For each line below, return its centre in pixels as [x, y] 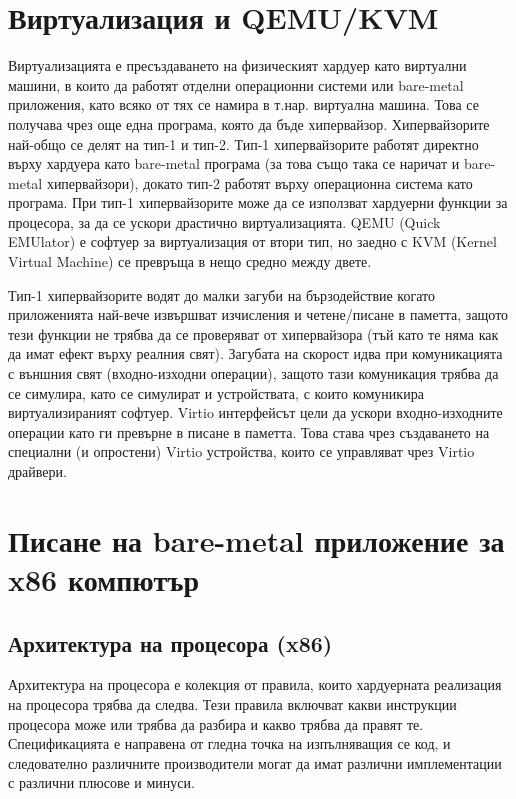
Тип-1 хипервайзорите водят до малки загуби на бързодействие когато [221, 294]
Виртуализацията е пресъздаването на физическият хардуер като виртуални [237, 65]
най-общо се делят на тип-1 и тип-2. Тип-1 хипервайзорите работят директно [243, 143]
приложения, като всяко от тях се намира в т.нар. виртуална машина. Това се [243, 104]
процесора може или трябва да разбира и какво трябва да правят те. [216, 723]
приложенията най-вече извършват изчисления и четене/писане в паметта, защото [258, 314]
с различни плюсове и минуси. [101, 782]
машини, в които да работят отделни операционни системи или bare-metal [236, 84]
